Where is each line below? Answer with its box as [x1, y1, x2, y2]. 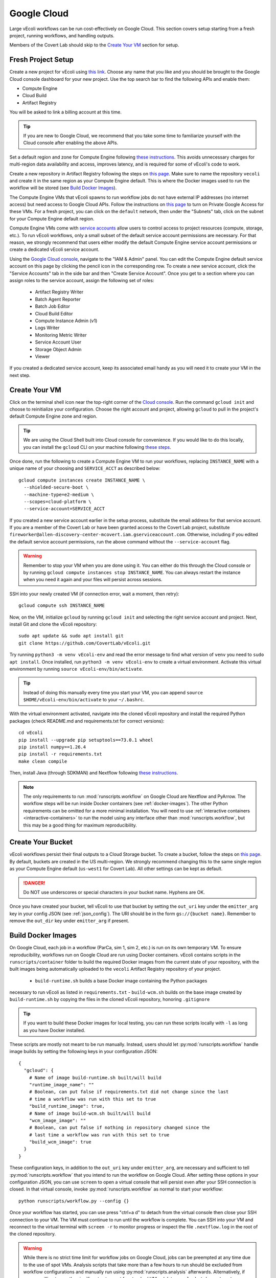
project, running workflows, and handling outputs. [9, 32, 114, 38]
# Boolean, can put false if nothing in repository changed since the [29, 1125, 210, 1131]
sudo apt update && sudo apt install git [18, 633, 124, 639]
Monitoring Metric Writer [35, 332, 87, 338]
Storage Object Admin [35, 346, 82, 352]
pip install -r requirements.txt [18, 751, 102, 757]
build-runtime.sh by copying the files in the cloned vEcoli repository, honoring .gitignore [9, 996, 210, 1002]
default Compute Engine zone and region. [9, 413, 98, 419]
